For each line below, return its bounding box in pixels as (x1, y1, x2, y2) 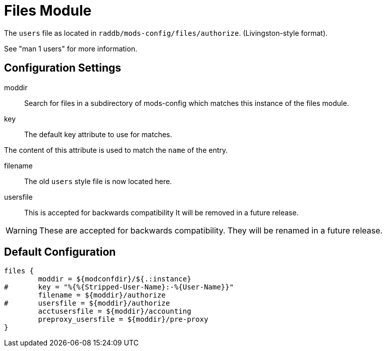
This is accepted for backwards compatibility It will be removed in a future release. (24, 208, 299, 217)
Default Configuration (4, 246, 116, 259)
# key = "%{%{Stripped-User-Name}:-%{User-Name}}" (4, 283, 234, 291)
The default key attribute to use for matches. (24, 130, 172, 139)
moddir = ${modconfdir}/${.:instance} (38, 275, 191, 283)
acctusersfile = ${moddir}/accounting (38, 307, 191, 316)
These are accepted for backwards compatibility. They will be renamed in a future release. (39, 225, 383, 236)
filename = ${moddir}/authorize (38, 291, 166, 300)
